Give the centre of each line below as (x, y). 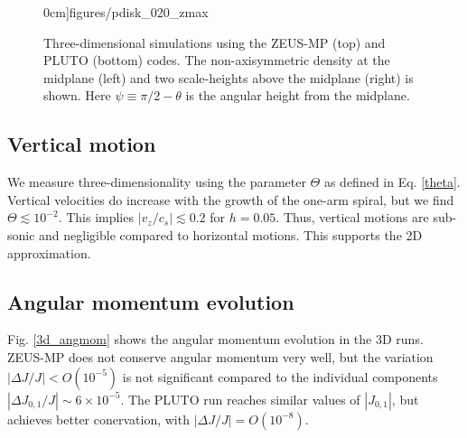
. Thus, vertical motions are (352, 217)
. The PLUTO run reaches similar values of (240, 399)
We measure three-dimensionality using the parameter (157, 182)
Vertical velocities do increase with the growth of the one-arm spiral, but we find (231, 199)
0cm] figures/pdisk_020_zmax (126, 12)
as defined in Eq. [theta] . (392, 182)
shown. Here (77, 95)
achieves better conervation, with (98, 419)
